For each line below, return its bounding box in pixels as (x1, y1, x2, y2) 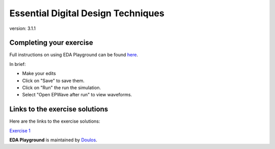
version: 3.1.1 (9, 25, 36, 31)
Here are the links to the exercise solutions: (9, 118, 100, 124)
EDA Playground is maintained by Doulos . (9, 137, 98, 143)
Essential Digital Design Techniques (9, 8, 165, 19)
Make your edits (22, 70, 56, 77)
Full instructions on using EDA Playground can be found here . (9, 52, 139, 58)
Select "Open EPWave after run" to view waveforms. (22, 92, 132, 98)
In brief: (9, 61, 26, 67)
